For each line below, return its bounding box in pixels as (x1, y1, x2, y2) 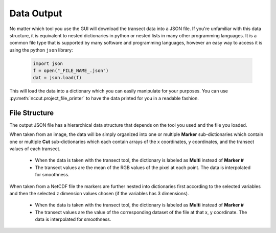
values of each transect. (9, 146, 61, 152)
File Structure (9, 108, 54, 117)
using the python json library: (9, 46, 74, 53)
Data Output (9, 8, 62, 19)
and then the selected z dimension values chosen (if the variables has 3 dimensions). (9, 190, 189, 196)
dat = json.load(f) (33, 75, 82, 81)
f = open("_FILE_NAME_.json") (33, 68, 109, 74)
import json (33, 60, 63, 66)
